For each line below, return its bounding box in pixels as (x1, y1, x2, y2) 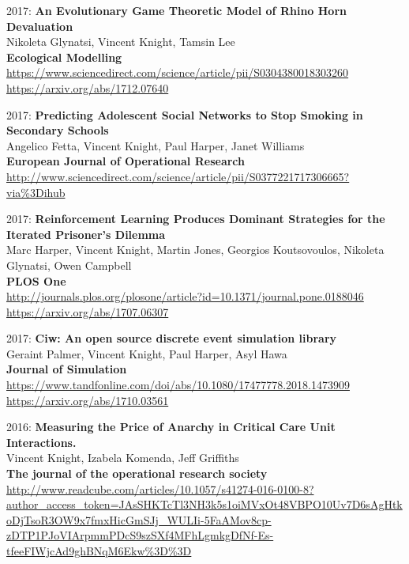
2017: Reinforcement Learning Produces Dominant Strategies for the (6, 210, 385, 227)
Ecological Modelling (6, 48, 122, 65)
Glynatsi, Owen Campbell (6, 256, 132, 273)
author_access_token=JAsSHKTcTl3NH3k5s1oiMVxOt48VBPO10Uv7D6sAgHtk (6, 496, 403, 513)
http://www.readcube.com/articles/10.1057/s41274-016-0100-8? (6, 480, 314, 497)
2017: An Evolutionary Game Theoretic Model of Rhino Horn (6, 2, 347, 18)
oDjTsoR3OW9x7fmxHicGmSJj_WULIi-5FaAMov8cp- (6, 511, 272, 528)
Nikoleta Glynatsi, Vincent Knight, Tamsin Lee (6, 33, 235, 50)
